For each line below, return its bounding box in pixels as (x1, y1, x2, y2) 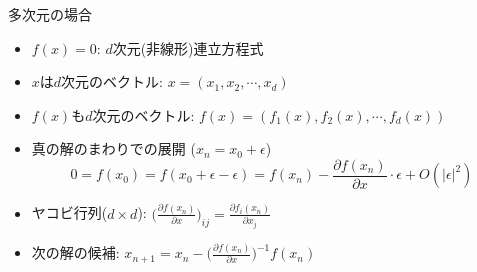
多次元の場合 (8, 4, 92, 24)
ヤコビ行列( (31, 202, 108, 223)
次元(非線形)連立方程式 (112, 37, 264, 58)
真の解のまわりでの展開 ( (31, 138, 196, 159)
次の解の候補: (31, 242, 120, 263)
